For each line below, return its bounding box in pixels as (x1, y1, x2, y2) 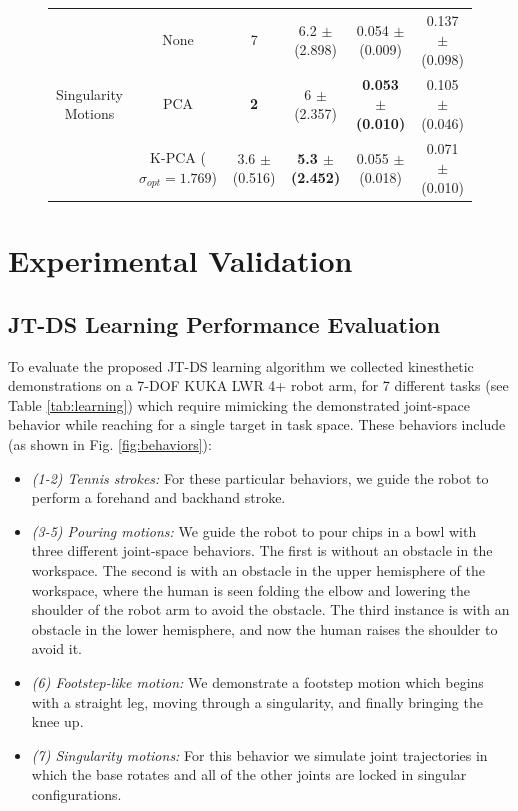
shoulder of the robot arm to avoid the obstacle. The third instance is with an (31, 599, 510, 620)
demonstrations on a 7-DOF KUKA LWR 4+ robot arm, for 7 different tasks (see (8, 375, 509, 396)
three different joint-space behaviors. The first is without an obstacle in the (31, 540, 493, 561)
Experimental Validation (8, 240, 353, 281)
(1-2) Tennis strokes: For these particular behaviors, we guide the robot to (31, 467, 489, 488)
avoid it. (31, 638, 82, 659)
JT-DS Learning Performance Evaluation (8, 308, 441, 339)
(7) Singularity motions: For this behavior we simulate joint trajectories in (31, 744, 488, 765)
